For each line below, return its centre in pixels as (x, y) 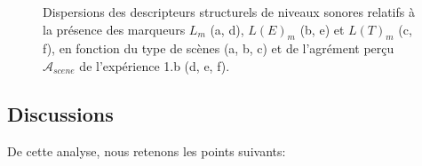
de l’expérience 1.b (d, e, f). (155, 65)
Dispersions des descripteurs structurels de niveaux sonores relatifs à (229, 12)
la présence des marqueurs (114, 29)
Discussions (60, 113)
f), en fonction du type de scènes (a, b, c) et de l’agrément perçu (219, 48)
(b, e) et (322, 29)
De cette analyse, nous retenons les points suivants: (147, 150)
